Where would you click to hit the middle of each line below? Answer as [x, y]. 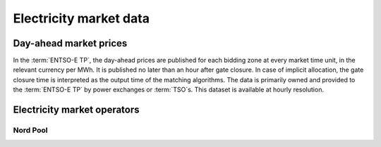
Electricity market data [81, 18]
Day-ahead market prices [70, 43]
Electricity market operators [77, 110]
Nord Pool [30, 130]
